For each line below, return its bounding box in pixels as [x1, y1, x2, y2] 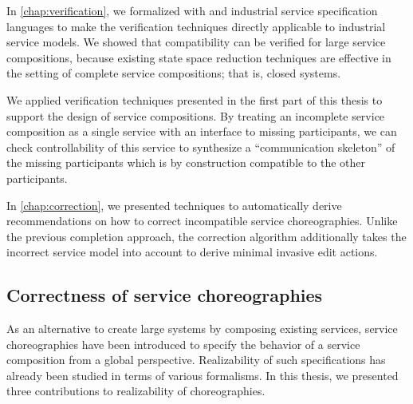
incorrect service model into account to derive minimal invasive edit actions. [6, 244, 378, 260]
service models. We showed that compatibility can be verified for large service [6, 34, 386, 50]
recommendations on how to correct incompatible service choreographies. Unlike [6, 212, 398, 229]
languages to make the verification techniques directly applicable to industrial [6, 18, 386, 34]
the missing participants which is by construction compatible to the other [6, 154, 366, 171]
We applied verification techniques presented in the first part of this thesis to [6, 91, 383, 108]
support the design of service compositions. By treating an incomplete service [6, 107, 385, 124]
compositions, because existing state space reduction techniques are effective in [6, 49, 391, 65]
